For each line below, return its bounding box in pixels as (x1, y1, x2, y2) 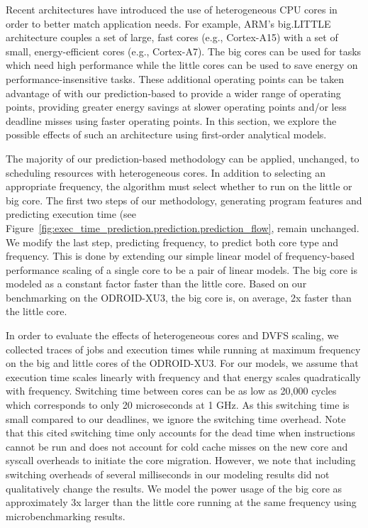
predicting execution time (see (6, 207, 137, 221)
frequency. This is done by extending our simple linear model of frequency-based (6, 248, 355, 263)
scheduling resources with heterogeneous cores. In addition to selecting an (6, 165, 325, 180)
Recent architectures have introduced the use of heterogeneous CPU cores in (6, 2, 338, 16)
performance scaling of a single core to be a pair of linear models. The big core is (6, 262, 357, 277)
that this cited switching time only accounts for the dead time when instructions (6, 425, 355, 440)
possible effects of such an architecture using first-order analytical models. (6, 127, 327, 142)
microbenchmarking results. (6, 508, 126, 523)
